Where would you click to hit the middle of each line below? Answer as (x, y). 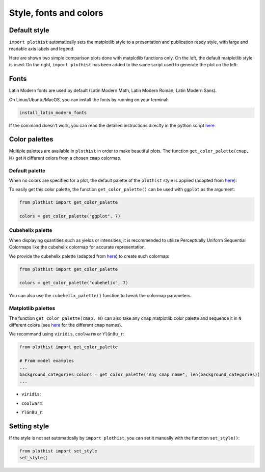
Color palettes (31, 139)
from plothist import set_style (58, 451)
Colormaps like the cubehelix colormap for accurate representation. (78, 247)
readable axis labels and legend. (42, 49)
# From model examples (47, 361)
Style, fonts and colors (56, 13)
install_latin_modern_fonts (53, 112)
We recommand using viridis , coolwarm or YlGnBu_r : (67, 334)
